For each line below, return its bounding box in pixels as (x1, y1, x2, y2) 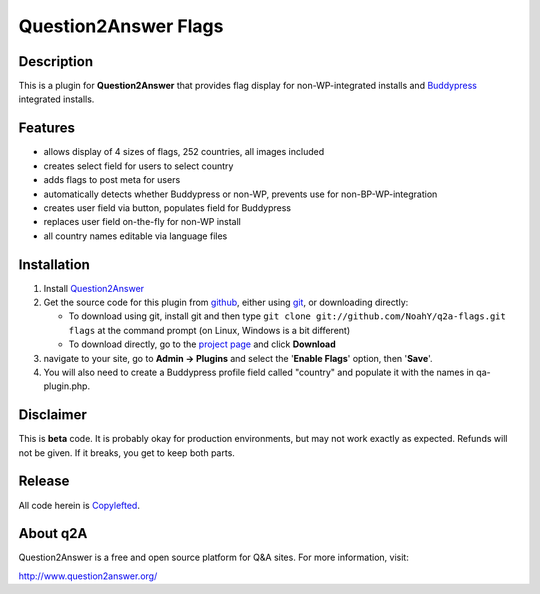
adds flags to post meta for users (43, 174, 181, 186)
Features (18, 120, 75, 137)
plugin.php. (43, 380, 90, 392)
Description (18, 53, 94, 70)
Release (18, 473, 70, 490)
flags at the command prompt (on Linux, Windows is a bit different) (68, 324, 351, 336)
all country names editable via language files (43, 230, 228, 242)
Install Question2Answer (43, 282, 145, 294)
